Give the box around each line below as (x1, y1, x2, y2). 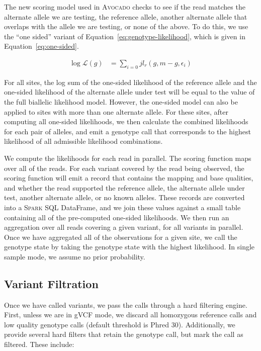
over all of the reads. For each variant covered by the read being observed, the (4, 162, 244, 173)
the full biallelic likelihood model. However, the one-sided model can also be (4, 96, 238, 107)
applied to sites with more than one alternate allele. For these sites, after (4, 106, 228, 117)
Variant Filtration (4, 276, 99, 291)
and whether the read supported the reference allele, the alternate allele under (4, 182, 245, 193)
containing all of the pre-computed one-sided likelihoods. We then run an (4, 212, 229, 222)
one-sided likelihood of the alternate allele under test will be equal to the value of (4, 86, 255, 97)
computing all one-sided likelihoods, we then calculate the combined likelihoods (4, 116, 248, 127)
